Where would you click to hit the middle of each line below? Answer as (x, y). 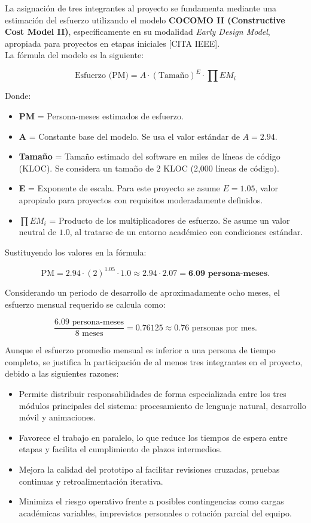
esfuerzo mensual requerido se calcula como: (85, 304)
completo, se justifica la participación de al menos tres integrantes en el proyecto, (154, 361)
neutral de (38, 232)
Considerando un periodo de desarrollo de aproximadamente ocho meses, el (142, 292)
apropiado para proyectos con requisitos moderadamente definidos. (141, 200)
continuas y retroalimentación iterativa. (91, 481)
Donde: (18, 96)
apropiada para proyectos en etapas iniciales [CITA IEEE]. (112, 43)
